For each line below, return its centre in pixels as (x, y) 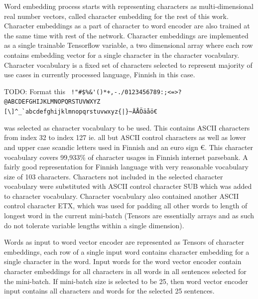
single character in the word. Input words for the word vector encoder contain (123, 261)
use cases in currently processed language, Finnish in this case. (100, 75)
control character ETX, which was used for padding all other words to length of (126, 206)
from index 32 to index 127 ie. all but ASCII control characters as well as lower (125, 137)
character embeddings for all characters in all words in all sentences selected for (125, 271)
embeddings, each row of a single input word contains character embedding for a (127, 251)
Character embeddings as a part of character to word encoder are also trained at (127, 26)
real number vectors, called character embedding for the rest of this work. (116, 16)
